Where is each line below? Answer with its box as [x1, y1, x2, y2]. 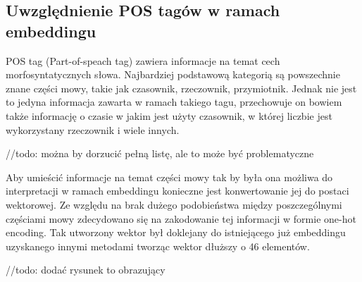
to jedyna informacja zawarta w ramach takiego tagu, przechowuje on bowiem [6, 94, 342, 109]
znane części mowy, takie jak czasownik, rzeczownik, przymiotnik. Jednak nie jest [6, 80, 357, 95]
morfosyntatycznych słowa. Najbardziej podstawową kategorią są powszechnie [6, 67, 340, 82]
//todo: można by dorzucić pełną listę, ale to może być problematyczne [6, 146, 314, 161]
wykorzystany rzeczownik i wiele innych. [6, 122, 180, 137]
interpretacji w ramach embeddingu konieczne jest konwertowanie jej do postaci [6, 183, 349, 198]
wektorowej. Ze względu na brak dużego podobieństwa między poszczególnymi [6, 197, 342, 211]
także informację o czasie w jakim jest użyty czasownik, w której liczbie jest [6, 108, 332, 123]
